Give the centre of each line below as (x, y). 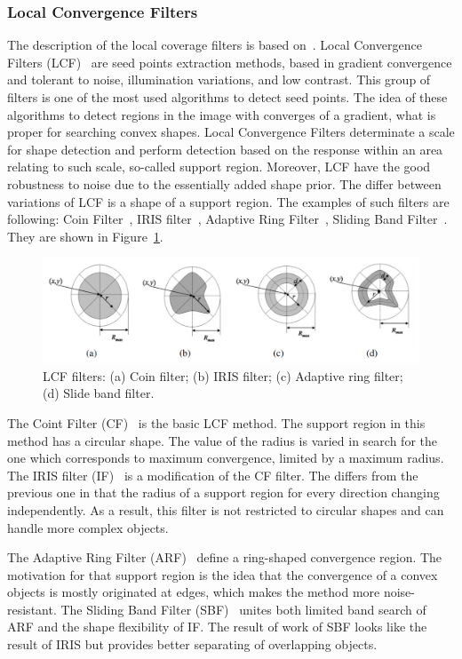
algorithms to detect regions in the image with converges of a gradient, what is (222, 114)
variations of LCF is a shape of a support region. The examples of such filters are (228, 201)
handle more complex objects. (88, 527)
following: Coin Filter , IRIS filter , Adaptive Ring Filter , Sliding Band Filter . (227, 219)
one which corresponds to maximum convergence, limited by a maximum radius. (226, 458)
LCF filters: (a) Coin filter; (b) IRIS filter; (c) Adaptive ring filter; (223, 375)
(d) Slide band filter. (99, 393)
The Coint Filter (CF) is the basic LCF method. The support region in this (216, 422)
